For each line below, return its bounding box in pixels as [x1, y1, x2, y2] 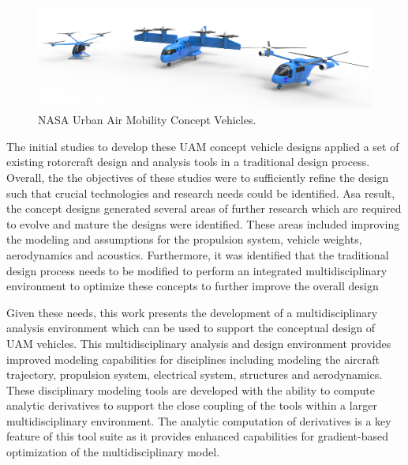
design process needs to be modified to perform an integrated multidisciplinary [6, 262, 387, 278]
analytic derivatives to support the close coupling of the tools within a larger [6, 397, 377, 414]
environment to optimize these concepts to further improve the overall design [6, 278, 379, 294]
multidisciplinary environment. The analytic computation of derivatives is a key [6, 412, 391, 429]
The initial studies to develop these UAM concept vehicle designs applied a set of [6, 138, 399, 154]
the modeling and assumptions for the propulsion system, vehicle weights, [6, 231, 362, 248]
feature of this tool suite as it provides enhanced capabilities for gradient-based [6, 428, 389, 444]
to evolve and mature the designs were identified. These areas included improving [6, 215, 400, 232]
